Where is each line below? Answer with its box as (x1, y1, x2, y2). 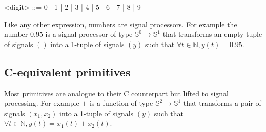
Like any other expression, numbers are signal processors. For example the (4, 18, 237, 29)
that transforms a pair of (183, 98, 261, 108)
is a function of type (89, 98, 153, 108)
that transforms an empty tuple (162, 29, 262, 39)
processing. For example (4, 98, 79, 108)
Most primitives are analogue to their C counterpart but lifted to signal (4, 87, 229, 98)
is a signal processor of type (45, 29, 133, 39)
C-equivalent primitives (4, 63, 131, 79)
